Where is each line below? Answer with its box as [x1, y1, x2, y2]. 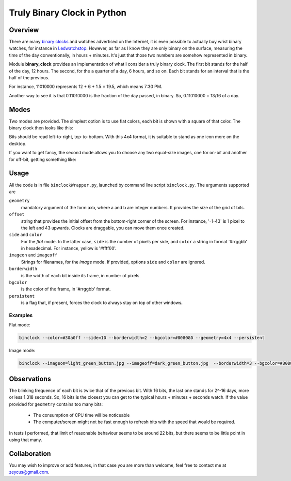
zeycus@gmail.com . [9, 469, 49, 475]
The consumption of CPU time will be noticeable [33, 412, 130, 418]
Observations [9, 374, 51, 383]
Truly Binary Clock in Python [9, 7, 127, 18]
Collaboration [9, 449, 51, 458]
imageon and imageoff [9, 252, 58, 258]
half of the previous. [9, 75, 49, 81]
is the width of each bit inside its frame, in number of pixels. [21, 272, 141, 278]
